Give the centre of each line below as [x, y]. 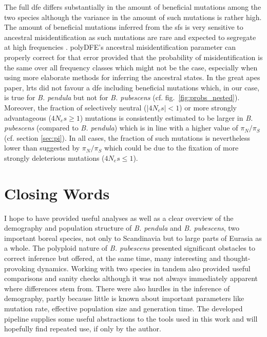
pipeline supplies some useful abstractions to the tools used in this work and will [131, 318]
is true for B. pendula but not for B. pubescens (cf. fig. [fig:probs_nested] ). [122, 97]
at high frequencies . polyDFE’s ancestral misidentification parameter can [120, 47]
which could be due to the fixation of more [171, 148]
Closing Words [57, 193]
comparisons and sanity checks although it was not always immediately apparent [131, 278]
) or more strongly [208, 107]
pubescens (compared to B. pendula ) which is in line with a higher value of [121, 128]
